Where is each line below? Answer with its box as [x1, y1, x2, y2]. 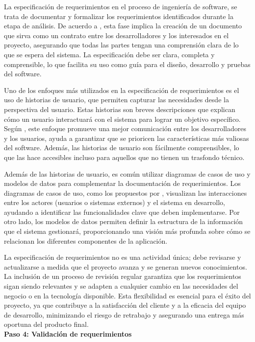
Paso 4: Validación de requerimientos [4, 329, 132, 339]
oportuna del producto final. [4, 319, 89, 329]
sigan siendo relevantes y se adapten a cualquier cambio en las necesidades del [4, 281, 238, 291]
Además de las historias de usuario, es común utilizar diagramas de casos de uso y [4, 168, 251, 179]
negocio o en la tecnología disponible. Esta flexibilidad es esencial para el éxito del [4, 290, 251, 300]
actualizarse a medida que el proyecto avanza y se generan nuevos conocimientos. [4, 261, 247, 272]
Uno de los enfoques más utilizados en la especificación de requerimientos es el [4, 85, 239, 95]
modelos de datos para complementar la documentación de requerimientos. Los [4, 178, 241, 188]
